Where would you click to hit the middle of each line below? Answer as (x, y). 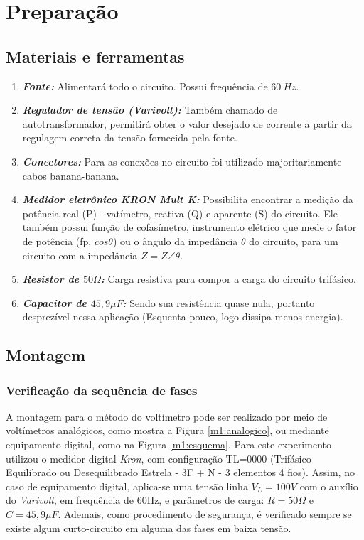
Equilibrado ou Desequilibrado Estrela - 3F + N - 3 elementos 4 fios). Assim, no (180, 472)
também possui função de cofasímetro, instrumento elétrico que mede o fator (189, 227)
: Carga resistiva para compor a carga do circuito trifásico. (228, 279)
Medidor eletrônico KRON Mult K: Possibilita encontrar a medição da (188, 199)
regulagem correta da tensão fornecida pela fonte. (130, 137)
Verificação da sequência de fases (102, 390)
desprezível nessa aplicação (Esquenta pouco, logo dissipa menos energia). (183, 317)
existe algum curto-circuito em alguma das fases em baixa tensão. (149, 528)
